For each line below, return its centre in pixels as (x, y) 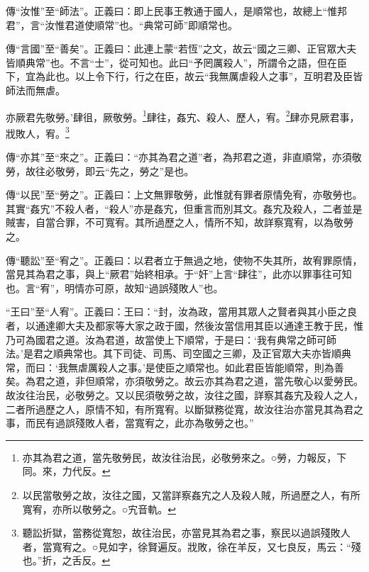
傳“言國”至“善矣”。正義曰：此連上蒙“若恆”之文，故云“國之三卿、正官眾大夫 (181, 49)
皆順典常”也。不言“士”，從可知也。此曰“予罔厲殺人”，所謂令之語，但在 (172, 62)
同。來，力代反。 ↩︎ (66, 471)
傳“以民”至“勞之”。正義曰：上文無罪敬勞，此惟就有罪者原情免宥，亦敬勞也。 (184, 195)
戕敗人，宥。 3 (38, 132)
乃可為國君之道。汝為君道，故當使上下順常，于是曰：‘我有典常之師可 (166, 339)
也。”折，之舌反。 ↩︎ (66, 560)
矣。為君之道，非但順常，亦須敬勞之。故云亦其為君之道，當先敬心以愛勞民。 (184, 381)
